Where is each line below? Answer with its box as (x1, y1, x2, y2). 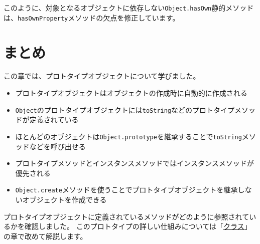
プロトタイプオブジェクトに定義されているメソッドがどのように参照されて (4, 211, 249, 221)
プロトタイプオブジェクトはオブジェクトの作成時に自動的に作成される (15, 88, 247, 98)
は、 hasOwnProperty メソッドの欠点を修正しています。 (4, 12, 180, 23)
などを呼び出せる (29, 141, 86, 151)
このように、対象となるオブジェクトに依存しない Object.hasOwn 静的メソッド (4, 3, 254, 13)
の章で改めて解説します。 (4, 230, 87, 241)
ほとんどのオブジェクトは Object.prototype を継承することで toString (15, 131, 242, 141)
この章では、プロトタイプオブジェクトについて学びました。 (4, 71, 200, 81)
